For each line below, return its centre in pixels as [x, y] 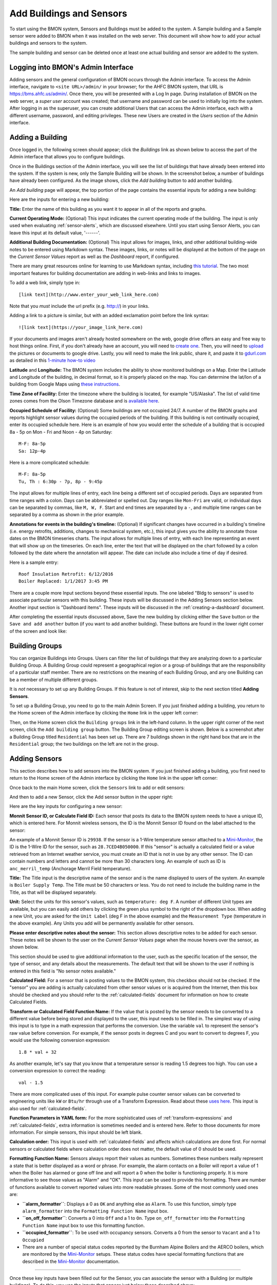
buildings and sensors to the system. [48, 43]
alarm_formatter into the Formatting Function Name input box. [95, 1211]
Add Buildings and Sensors [68, 13]
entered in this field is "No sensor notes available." [63, 971]
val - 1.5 [31, 1082]
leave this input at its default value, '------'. [55, 233]
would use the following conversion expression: [60, 1040]
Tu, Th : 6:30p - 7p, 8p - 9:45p [61, 481]
